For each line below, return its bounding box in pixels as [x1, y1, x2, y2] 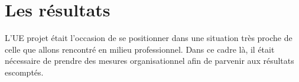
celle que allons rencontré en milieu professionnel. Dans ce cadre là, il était [5, 43, 275, 55]
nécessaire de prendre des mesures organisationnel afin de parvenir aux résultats [5, 54, 294, 67]
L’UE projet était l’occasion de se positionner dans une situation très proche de [5, 32, 292, 44]
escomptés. [5, 66, 44, 78]
